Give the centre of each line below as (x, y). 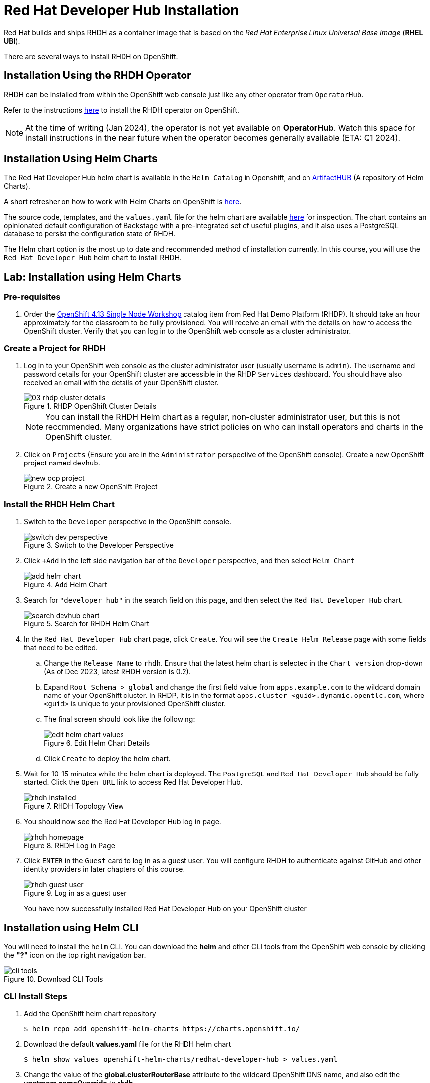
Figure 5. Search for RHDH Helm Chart (87, 624)
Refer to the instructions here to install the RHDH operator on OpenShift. (122, 110)
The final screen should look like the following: (120, 719)
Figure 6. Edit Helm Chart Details (97, 743)
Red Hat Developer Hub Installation (122, 10)
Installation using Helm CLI (71, 928)
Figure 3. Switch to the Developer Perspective (99, 545)
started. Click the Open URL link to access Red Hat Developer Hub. (133, 782)
